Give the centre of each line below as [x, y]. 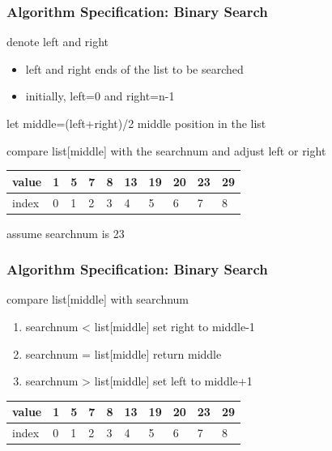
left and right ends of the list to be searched [134, 68]
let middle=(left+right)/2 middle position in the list [136, 123]
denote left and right [58, 42]
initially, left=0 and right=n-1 [100, 96]
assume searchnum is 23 [66, 233]
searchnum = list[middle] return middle [123, 353]
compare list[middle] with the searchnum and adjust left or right [166, 150]
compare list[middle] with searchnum [98, 299]
